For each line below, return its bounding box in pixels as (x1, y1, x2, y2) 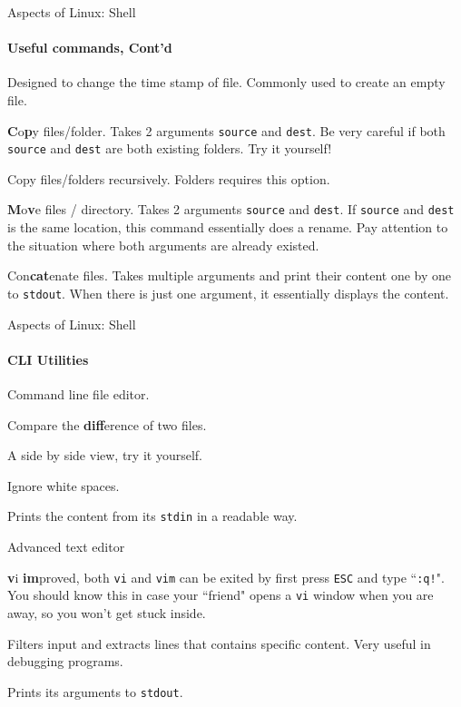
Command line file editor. (7, 384, 150, 403)
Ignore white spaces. (7, 476, 120, 495)
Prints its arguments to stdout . (7, 682, 183, 701)
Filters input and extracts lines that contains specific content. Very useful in (7, 633, 431, 653)
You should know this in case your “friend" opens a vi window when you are (7, 585, 434, 604)
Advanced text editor (7, 537, 125, 555)
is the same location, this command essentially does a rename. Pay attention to (7, 218, 448, 237)
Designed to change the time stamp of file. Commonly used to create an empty (7, 73, 446, 92)
